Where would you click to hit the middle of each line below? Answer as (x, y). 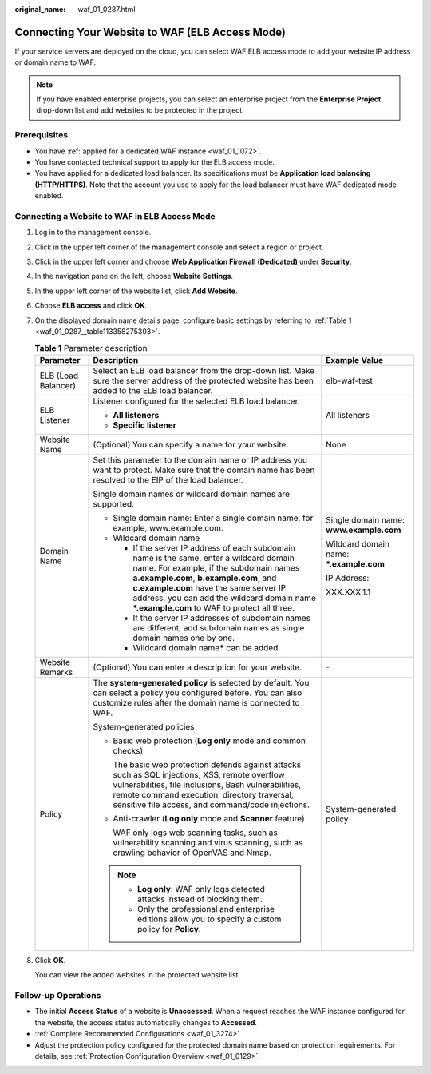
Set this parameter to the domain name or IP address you (200, 459)
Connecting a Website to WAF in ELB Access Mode (115, 216)
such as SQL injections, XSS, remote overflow (199, 774)
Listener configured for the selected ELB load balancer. (197, 401)
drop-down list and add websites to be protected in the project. (140, 110)
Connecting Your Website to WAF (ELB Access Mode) (150, 32)
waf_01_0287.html (107, 9)
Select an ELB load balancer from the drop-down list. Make (204, 370)
